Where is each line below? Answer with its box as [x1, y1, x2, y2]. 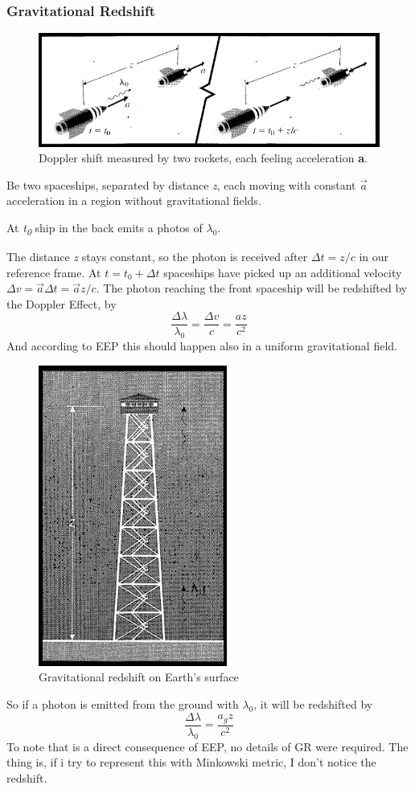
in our [359, 248, 389, 265]
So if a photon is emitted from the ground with [6, 696, 239, 713]
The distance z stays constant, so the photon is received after [6, 248, 308, 265]
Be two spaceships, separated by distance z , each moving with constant [6, 176, 356, 193]
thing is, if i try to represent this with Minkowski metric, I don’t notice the [6, 754, 376, 771]
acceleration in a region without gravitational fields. [6, 192, 261, 209]
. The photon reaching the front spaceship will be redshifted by [96, 280, 408, 296]
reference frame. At [6, 264, 101, 280]
